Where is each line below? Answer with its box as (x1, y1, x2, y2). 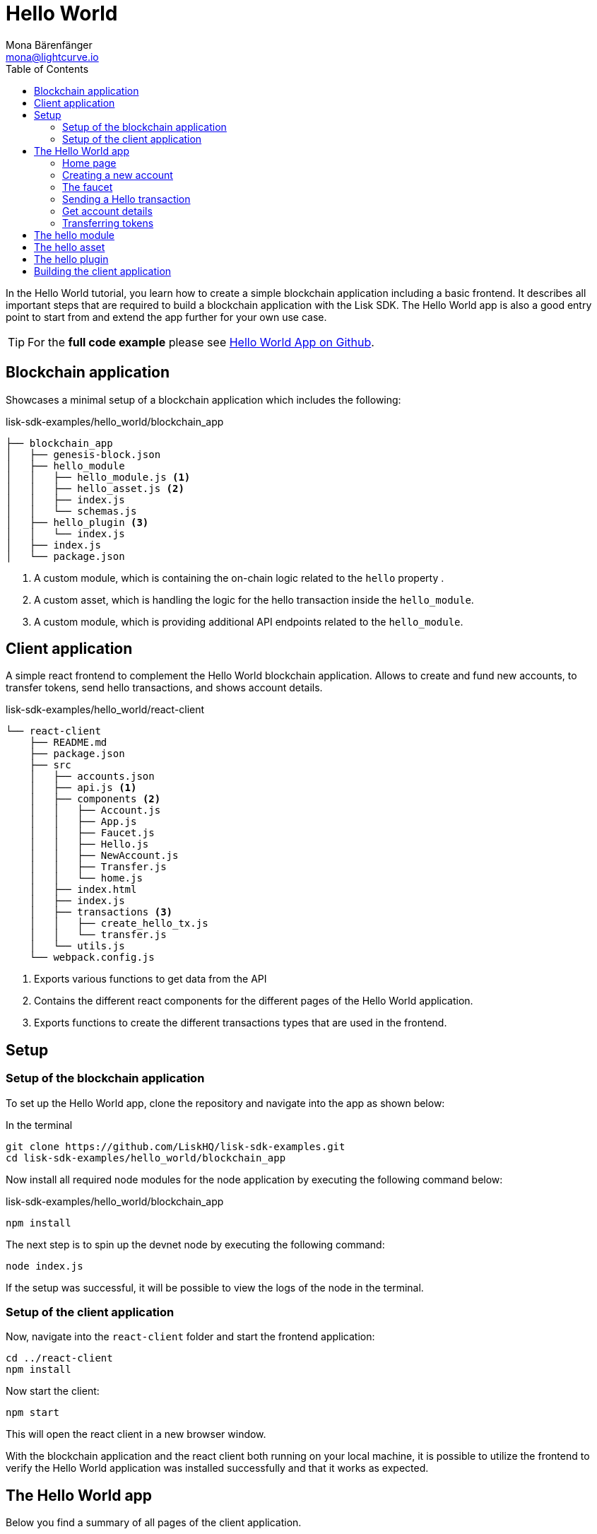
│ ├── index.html (29, 884, 137, 896)
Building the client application (34, 264, 172, 277)
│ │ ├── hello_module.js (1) (6, 471, 191, 483)
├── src (29, 759, 71, 771)
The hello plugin (34, 252, 109, 265)
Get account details (62, 204, 153, 217)
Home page (62, 156, 117, 169)
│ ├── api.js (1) (29, 782, 137, 794)
